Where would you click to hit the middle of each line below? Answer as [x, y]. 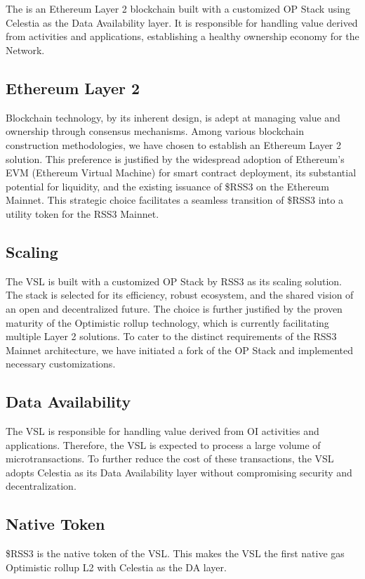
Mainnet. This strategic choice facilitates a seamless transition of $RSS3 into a [175, 200]
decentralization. [41, 486]
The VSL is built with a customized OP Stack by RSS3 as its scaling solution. [174, 281]
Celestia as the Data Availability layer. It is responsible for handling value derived [182, 22]
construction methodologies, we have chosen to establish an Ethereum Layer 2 [174, 144]
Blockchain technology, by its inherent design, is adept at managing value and [173, 117]
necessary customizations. [61, 364]
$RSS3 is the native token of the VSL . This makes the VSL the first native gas [175, 553]
